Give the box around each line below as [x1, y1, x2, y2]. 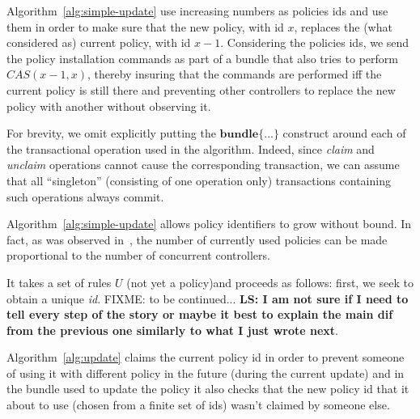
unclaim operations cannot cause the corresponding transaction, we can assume [6, 156, 400, 173]
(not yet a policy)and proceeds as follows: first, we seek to [126, 273, 414, 290]
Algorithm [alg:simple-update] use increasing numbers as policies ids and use [6, 2, 388, 19]
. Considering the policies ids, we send [220, 34, 409, 51]
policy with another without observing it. [6, 97, 211, 114]
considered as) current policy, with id [6, 34, 191, 51]
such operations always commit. [6, 188, 164, 205]
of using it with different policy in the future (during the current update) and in [6, 364, 405, 381]
